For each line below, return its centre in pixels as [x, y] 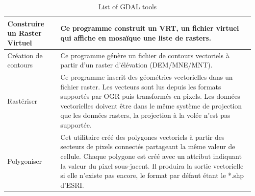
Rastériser [23, 101]
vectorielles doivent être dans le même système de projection [151, 105]
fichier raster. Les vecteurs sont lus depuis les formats [141, 86]
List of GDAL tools [127, 6]
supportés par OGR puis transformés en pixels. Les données [150, 96]
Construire [26, 23]
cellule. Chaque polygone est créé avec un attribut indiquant [151, 156]
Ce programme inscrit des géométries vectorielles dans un [147, 77]
